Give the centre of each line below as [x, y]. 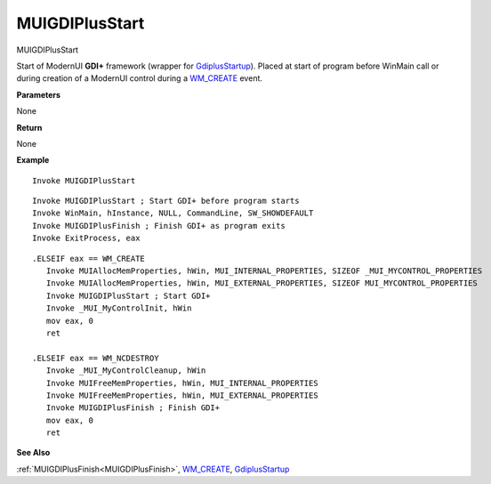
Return [29, 127]
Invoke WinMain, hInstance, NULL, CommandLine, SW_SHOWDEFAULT [173, 213]
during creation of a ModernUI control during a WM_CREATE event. [139, 78]
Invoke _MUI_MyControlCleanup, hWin [126, 371]
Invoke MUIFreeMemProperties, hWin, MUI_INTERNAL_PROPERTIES [182, 383]
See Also [33, 453]
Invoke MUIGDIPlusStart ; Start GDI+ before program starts [166, 201]
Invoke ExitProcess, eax [86, 238]
